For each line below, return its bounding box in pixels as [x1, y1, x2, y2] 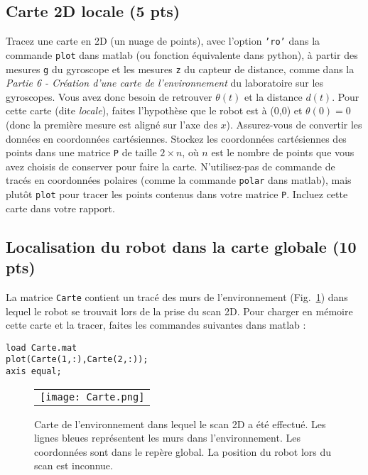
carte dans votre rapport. [6, 200, 115, 215]
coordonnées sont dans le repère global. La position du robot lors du [34, 444, 332, 459]
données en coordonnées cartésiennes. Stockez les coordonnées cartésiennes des [6, 131, 347, 146]
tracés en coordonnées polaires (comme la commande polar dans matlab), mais [6, 173, 352, 187]
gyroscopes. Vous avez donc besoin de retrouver [6, 89, 212, 104]
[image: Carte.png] [40, 391, 145, 403]
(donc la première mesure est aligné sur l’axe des [6, 116, 217, 131]
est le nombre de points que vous [211, 145, 355, 160]
